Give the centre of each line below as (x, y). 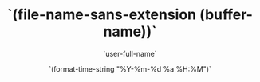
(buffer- (226, 15)
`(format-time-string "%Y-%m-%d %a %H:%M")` (130, 68)
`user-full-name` (130, 53)
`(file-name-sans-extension (102, 15)
